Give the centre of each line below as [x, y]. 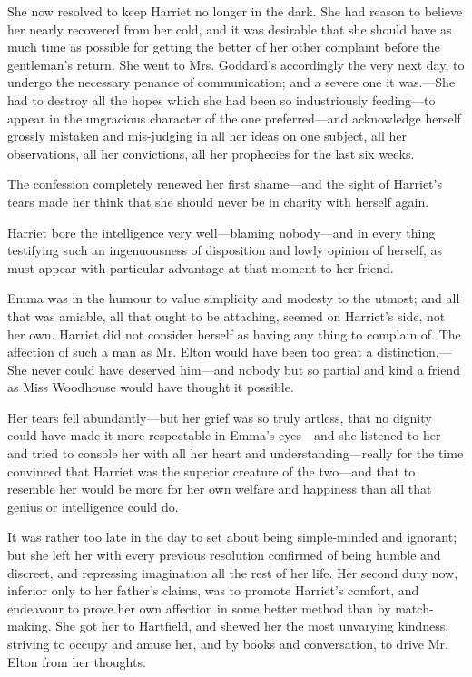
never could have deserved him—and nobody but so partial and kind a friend [246, 369]
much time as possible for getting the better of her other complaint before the [224, 47]
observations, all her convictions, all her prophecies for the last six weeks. [211, 153]
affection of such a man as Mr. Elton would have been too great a [190, 352]
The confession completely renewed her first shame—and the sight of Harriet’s [225, 184]
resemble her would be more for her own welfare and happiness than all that [220, 489]
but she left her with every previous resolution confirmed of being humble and [224, 555]
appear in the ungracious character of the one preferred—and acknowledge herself [234, 118]
